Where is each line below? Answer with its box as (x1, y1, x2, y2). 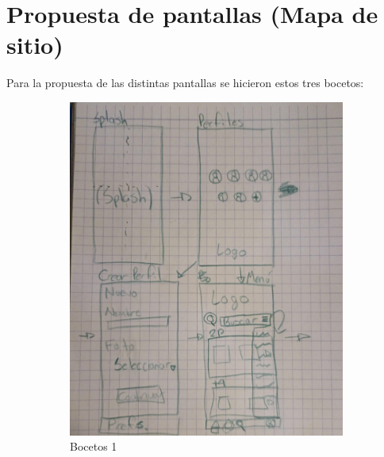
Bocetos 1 (70, 438, 117, 455)
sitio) (6, 29, 63, 61)
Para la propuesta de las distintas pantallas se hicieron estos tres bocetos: (6, 74, 364, 91)
